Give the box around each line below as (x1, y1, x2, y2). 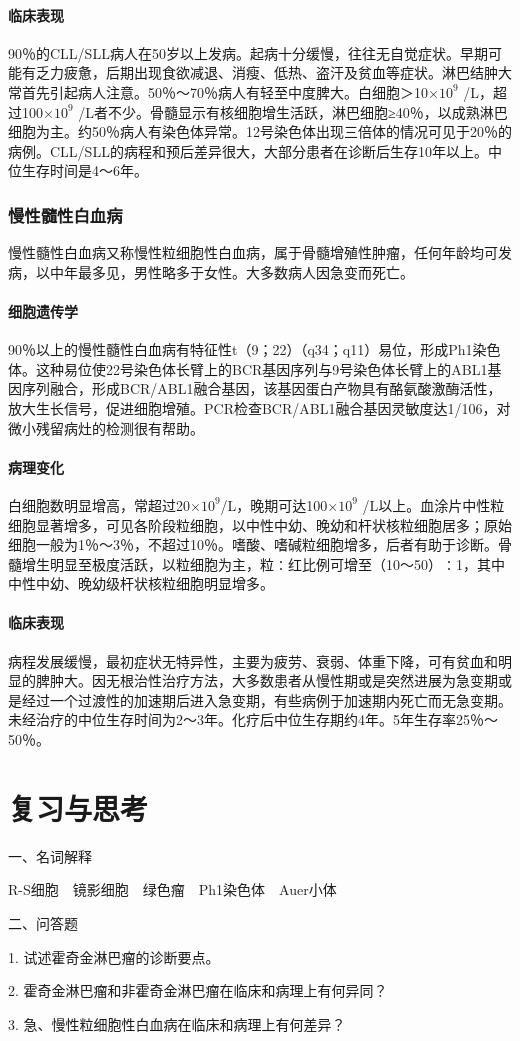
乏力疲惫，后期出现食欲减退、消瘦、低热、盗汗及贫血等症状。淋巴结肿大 (35, 62, 512, 83)
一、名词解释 (8, 845, 92, 866)
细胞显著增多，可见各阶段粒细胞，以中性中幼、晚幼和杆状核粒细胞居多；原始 (8, 514, 512, 535)
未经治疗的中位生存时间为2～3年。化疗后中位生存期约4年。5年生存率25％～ (8, 709, 498, 730)
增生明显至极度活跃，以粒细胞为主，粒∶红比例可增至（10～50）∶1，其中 (21, 553, 505, 574)
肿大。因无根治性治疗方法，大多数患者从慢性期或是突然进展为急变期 (49, 670, 498, 691)
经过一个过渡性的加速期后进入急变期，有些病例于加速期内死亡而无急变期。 (21, 689, 512, 710)
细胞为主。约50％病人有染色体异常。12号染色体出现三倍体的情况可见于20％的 (8, 121, 512, 142)
